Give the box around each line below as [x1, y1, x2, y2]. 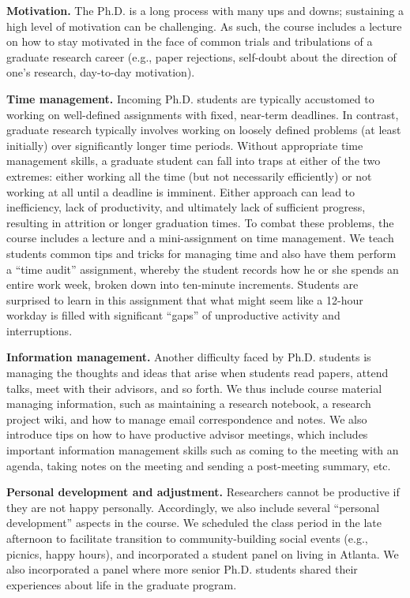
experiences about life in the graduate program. [6, 576, 237, 592]
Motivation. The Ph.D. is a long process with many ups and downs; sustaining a [6, 2, 404, 18]
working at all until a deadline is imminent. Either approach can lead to [6, 183, 355, 200]
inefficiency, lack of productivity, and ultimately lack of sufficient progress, [6, 199, 366, 215]
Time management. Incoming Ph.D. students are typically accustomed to [6, 90, 374, 107]
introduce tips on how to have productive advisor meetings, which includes [6, 426, 368, 443]
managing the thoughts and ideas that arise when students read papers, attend [6, 364, 389, 381]
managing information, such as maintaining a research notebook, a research [6, 395, 371, 412]
